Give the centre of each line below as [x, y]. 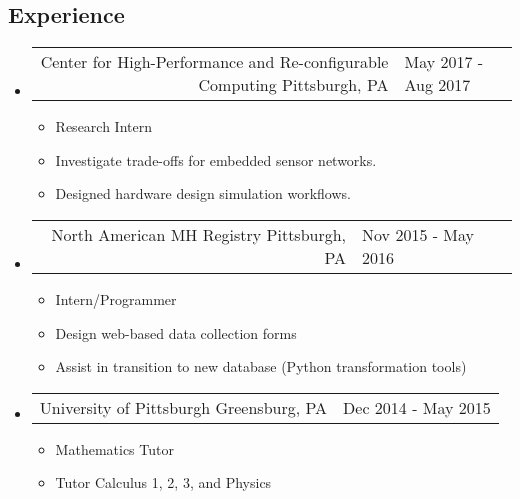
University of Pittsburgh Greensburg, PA [183, 407]
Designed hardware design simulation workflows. [203, 193]
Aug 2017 [437, 85]
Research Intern [103, 126]
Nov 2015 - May [418, 234]
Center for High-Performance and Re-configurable [214, 62]
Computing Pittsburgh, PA [293, 85]
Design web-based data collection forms [176, 332]
